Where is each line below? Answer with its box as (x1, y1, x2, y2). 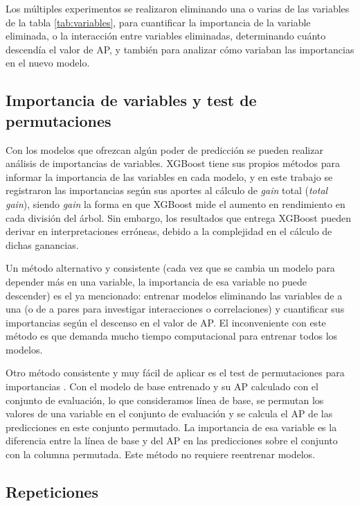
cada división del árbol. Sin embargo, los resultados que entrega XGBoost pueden (6, 210, 352, 225)
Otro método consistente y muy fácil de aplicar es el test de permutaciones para (6, 365, 345, 380)
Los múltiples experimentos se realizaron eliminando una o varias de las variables (6, 1, 350, 15)
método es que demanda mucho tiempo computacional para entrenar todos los (6, 329, 338, 343)
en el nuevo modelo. (6, 55, 90, 70)
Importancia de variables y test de (6, 89, 257, 111)
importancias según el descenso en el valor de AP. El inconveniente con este (6, 315, 326, 329)
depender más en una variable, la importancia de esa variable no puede (6, 274, 307, 288)
